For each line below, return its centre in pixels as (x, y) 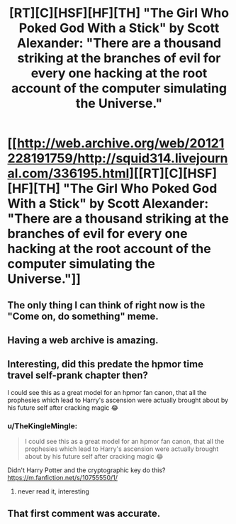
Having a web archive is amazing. (83, 340)
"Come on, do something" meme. (83, 316)
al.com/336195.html (68, 173)
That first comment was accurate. (84, 514)
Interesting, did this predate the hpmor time (106, 364)
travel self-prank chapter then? (78, 375)
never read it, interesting (54, 491)
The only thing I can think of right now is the (106, 305)
